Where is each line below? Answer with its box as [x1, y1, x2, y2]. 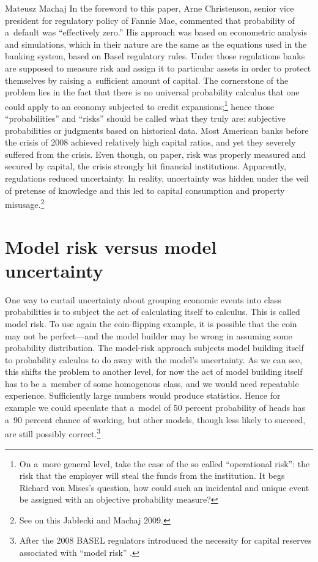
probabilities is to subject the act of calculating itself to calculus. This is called [5, 305, 300, 318]
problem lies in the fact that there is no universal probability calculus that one [5, 86, 300, 98]
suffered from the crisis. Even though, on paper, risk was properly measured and [5, 147, 306, 160]
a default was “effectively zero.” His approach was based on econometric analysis [5, 26, 308, 39]
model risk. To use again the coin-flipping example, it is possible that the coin [5, 317, 297, 330]
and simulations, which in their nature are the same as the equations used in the [5, 37, 307, 50]
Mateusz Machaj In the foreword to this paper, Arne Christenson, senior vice [5, 2, 294, 14]
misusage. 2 [5, 196, 45, 210]
